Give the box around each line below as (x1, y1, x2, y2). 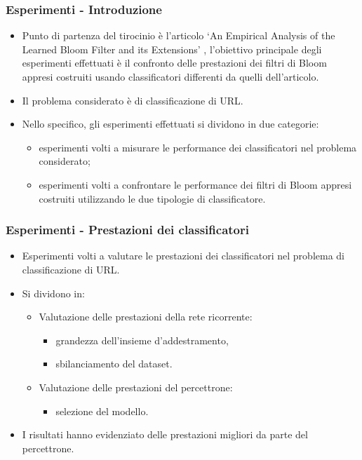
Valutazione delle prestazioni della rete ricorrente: (39, 309, 253, 324)
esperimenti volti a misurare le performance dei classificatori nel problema (39, 140, 357, 154)
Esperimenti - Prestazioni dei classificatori (6, 221, 249, 238)
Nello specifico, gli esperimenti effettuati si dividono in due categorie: (22, 116, 319, 131)
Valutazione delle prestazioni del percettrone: (39, 379, 233, 394)
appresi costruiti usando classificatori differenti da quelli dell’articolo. (22, 69, 319, 83)
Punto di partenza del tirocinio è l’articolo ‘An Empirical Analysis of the (22, 28, 335, 43)
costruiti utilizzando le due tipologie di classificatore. (39, 191, 266, 205)
